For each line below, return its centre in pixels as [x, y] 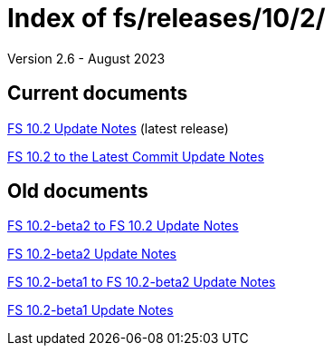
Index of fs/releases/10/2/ [166, 18]
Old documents [78, 191]
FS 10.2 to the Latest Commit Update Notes [136, 156]
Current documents [98, 93]
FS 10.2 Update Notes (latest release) [118, 128]
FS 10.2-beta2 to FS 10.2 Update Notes [123, 226]
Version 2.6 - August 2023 [86, 58]
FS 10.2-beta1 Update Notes [90, 310]
